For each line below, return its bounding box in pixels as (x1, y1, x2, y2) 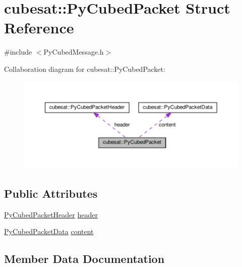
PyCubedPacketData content (4, 226, 94, 237)
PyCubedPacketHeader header (4, 209, 98, 219)
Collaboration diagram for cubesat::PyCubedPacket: (4, 63, 165, 74)
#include (4, 47, 32, 57)
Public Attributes (4, 186, 98, 201)
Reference (4, 17, 74, 38)
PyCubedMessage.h (43, 47, 104, 57)
